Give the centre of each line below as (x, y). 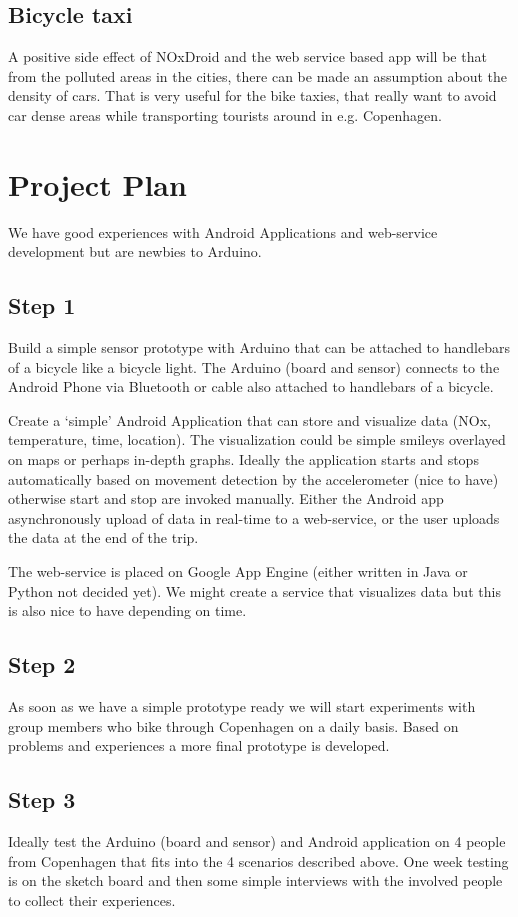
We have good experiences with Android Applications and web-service (223, 231)
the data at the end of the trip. (103, 537)
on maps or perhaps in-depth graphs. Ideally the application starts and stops (243, 459)
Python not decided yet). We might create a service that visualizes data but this (254, 590)
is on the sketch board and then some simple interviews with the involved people (255, 880)
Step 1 (42, 305)
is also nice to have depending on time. (127, 610)
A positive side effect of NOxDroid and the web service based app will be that (247, 56)
